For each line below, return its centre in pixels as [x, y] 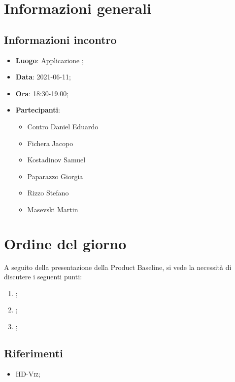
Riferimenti [34, 353]
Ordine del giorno [65, 243]
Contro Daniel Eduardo [63, 126]
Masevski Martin [53, 209]
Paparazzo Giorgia [55, 176]
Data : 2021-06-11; [43, 77]
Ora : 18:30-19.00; [42, 93]
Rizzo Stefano [48, 193]
